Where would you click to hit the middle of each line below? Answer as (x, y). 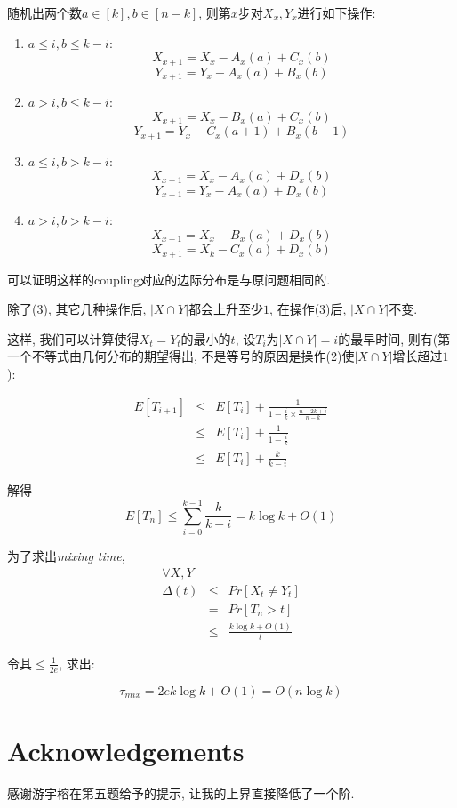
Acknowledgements (126, 750)
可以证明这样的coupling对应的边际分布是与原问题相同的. (169, 279)
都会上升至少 (226, 309)
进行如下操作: (337, 12)
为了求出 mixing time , (66, 555)
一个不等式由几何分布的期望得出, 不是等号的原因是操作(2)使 (181, 356)
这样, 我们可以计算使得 (73, 338)
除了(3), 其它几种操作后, (77, 309)
